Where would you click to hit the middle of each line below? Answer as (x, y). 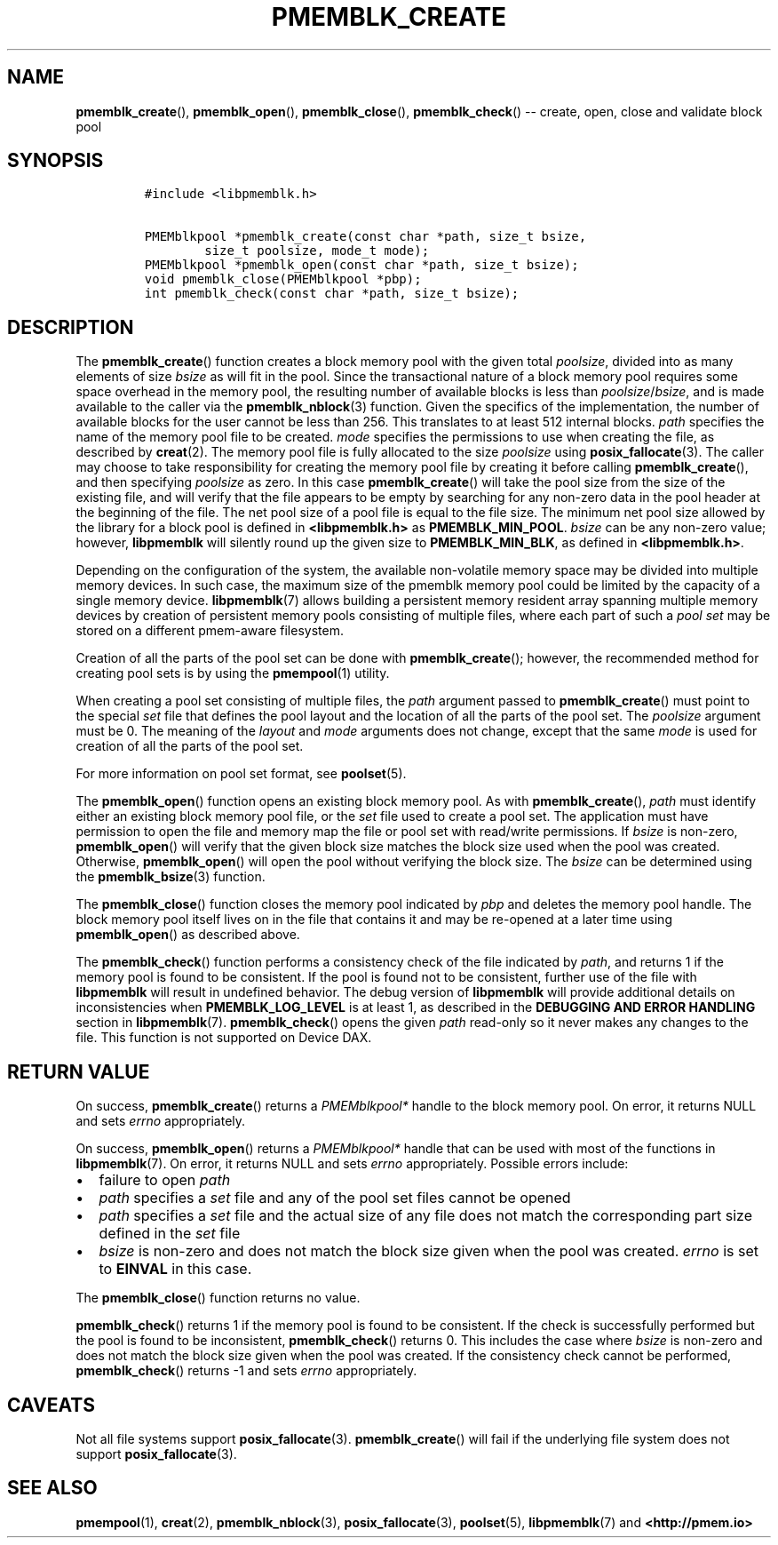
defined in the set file (170, 1234)
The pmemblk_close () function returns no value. (218, 1298)
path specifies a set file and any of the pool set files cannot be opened (335, 1198)
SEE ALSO (52, 1488)
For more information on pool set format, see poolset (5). (241, 774)
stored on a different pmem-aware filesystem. (210, 631)
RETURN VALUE (79, 1071)
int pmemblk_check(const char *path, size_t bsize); (332, 294)
